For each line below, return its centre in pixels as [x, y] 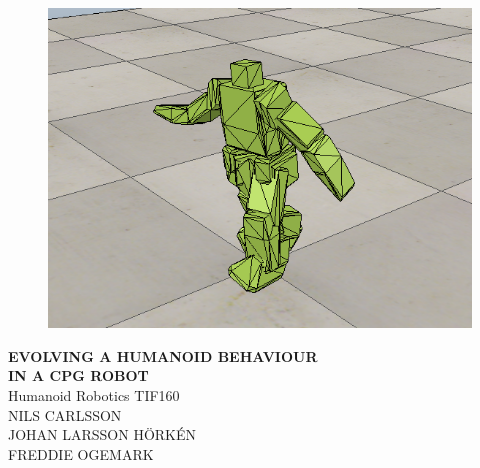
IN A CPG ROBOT [78, 375]
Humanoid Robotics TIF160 [94, 394]
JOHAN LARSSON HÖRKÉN [102, 434]
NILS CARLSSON [65, 414]
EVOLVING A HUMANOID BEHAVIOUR [163, 355]
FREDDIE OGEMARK [81, 453]
